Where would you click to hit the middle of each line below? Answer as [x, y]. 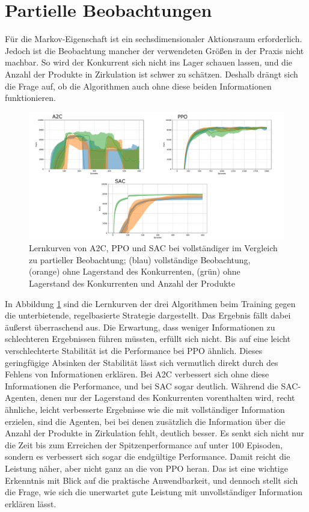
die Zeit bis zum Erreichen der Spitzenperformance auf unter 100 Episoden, [144, 444]
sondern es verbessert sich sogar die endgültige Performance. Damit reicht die [148, 456]
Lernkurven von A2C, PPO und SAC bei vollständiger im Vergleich [153, 248]
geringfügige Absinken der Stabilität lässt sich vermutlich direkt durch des [142, 362]
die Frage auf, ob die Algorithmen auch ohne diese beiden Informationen [138, 86]
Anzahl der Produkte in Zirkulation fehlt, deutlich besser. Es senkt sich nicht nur [155, 433]
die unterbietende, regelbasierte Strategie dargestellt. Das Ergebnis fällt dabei [148, 315]
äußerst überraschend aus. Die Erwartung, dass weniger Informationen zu [140, 327]
